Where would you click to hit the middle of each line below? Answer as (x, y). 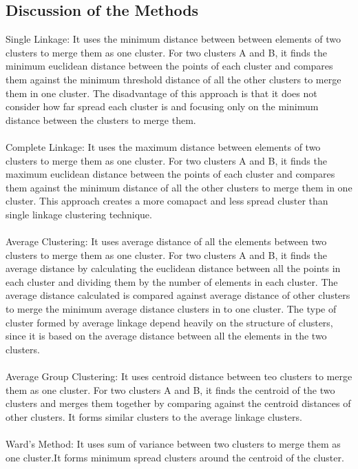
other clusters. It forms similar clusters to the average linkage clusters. (154, 416)
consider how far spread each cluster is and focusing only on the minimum (162, 106)
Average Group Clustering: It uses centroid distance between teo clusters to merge (179, 376)
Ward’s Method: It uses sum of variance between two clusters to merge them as (173, 444)
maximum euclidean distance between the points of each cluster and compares (170, 174)
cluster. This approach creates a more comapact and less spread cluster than (167, 201)
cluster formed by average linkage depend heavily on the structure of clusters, (169, 322)
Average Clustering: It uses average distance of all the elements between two (166, 241)
